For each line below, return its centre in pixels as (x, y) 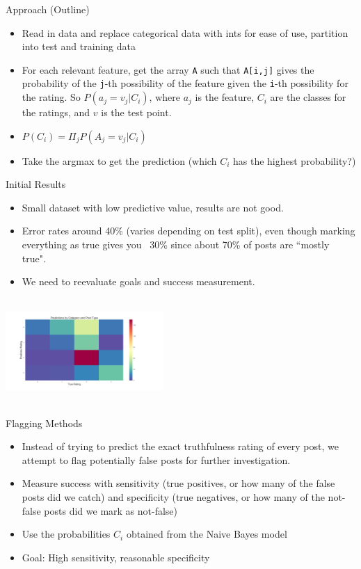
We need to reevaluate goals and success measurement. (138, 281)
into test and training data (79, 46)
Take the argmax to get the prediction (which (119, 160)
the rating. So (51, 97)
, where (165, 97)
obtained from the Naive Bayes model (207, 534)
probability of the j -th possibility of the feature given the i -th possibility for (185, 83)
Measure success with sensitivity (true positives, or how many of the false (178, 483)
